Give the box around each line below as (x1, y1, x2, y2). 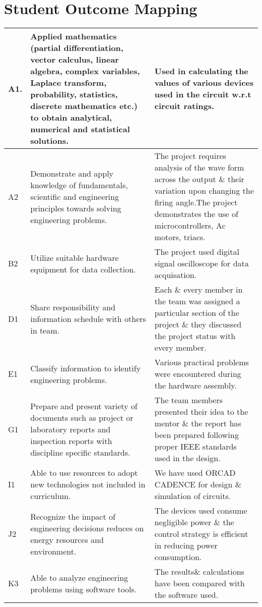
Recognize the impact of (30, 510, 115, 522)
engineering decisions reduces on (30, 522, 144, 534)
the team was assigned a (154, 295, 240, 307)
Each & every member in (154, 284, 243, 296)
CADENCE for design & (154, 478, 242, 490)
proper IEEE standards (154, 440, 237, 453)
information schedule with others (30, 312, 146, 324)
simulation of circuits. (154, 490, 231, 502)
